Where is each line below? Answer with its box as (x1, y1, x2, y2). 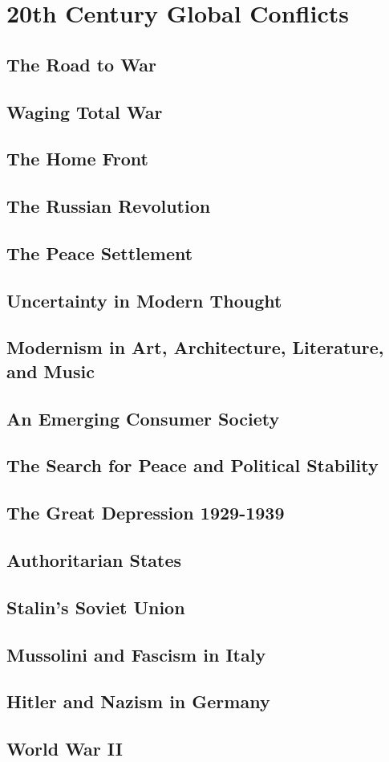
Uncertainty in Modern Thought (6, 287, 282, 312)
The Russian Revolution (6, 194, 211, 218)
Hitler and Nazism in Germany (6, 689, 270, 714)
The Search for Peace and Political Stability (6, 453, 379, 478)
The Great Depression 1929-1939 (6, 500, 285, 525)
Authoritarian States (6, 547, 182, 572)
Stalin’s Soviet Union (6, 594, 185, 619)
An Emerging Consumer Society (6, 405, 280, 430)
